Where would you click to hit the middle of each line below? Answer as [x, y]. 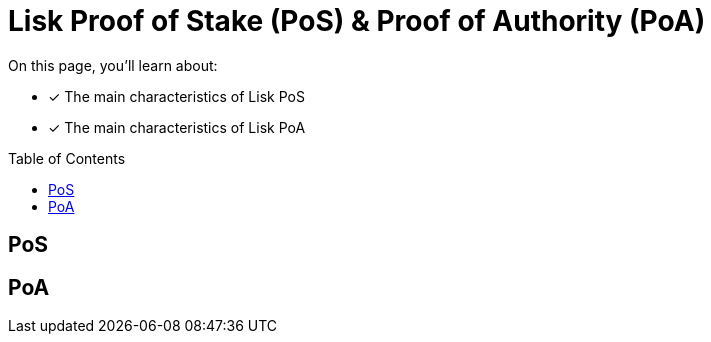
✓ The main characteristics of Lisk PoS [176, 96]
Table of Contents [67, 158]
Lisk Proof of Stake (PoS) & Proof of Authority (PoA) [357, 21]
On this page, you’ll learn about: [113, 65]
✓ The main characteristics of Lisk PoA [177, 127]
